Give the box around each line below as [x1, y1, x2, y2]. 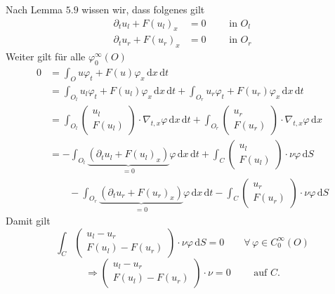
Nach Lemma [6, 2, 63, 16]
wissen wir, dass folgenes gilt [81, 2, 205, 16]
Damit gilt [6, 213, 51, 228]
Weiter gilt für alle [6, 49, 86, 64]
